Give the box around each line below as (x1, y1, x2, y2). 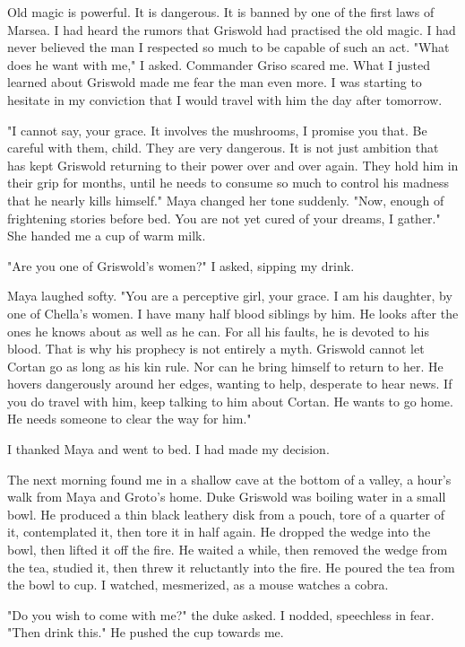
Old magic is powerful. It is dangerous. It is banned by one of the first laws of (7, 3, 435, 21)
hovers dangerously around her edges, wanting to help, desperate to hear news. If (7, 374, 452, 393)
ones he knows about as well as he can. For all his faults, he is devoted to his (7, 321, 429, 340)
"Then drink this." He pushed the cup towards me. (7, 623, 284, 642)
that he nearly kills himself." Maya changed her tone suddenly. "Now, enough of (7, 190, 444, 209)
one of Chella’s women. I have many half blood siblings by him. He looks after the (7, 303, 459, 322)
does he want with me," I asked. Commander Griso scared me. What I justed (7, 55, 431, 74)
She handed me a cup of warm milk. (7, 226, 206, 245)
